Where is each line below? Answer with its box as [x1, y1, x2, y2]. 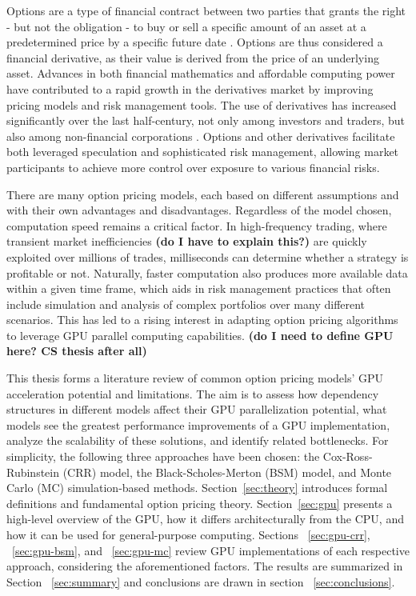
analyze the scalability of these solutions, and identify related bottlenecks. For [6, 432, 389, 449]
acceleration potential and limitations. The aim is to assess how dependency [6, 385, 379, 402]
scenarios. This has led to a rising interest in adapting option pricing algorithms [6, 311, 398, 328]
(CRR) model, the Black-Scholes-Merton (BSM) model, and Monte [62, 463, 392, 480]
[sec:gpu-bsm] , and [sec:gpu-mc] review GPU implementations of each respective [12, 542, 410, 558]
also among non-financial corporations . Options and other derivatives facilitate [6, 127, 395, 144]
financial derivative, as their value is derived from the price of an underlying [6, 49, 379, 66]
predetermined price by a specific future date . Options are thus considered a [6, 34, 383, 50]
